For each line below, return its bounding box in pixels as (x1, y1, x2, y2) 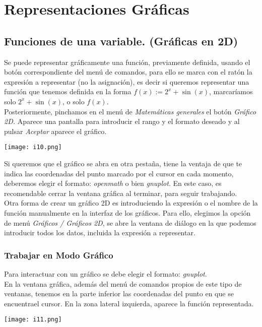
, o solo (62, 96, 85, 106)
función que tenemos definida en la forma (4, 86, 132, 97)
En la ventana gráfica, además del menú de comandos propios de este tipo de (4, 278, 242, 289)
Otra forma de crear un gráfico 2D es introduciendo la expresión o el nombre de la (4, 198, 258, 208)
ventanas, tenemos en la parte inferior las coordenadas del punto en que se (4, 288, 234, 299)
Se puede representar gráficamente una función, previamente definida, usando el (4, 56, 250, 67)
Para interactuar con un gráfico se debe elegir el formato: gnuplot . (4, 268, 207, 279)
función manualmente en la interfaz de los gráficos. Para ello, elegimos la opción (4, 207, 251, 218)
